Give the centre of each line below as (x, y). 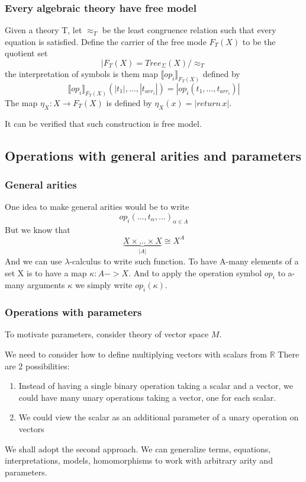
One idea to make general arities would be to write (97, 207)
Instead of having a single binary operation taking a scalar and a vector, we (156, 386)
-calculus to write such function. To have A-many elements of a (184, 261)
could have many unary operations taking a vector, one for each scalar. (147, 397)
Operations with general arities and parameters (153, 155)
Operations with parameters (73, 312)
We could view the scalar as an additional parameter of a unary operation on (159, 417)
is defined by (129, 102)
